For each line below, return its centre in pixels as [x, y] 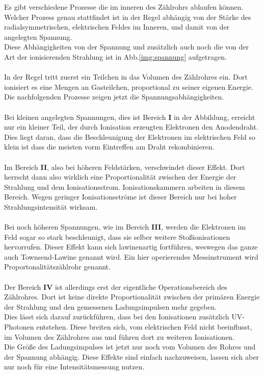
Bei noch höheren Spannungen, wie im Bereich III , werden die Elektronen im [125, 227]
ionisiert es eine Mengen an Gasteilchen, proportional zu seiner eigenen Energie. [129, 86]
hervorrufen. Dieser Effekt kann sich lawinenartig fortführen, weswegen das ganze [131, 247]
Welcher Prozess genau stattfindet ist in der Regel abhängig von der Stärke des [128, 17]
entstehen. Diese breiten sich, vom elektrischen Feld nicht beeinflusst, [144, 327]
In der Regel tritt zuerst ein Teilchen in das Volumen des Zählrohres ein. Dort [126, 77]
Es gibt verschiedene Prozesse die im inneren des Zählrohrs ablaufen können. [124, 7]
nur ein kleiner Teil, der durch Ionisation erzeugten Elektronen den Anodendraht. [131, 127]
